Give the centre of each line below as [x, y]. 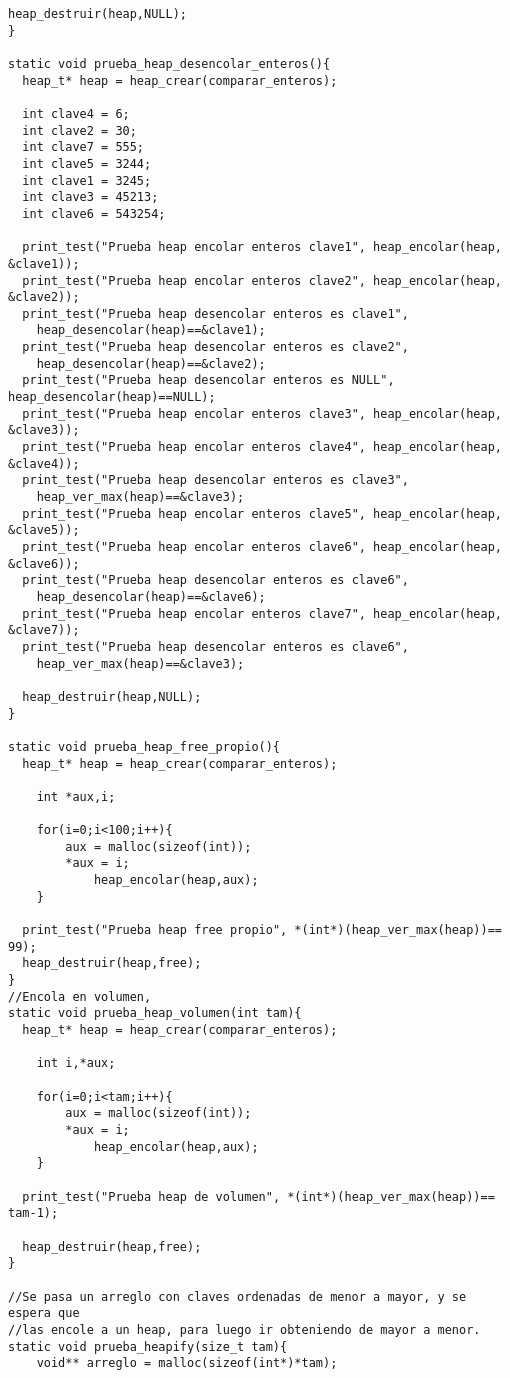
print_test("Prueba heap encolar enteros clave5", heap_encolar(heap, [262, 513]
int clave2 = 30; [79, 130]
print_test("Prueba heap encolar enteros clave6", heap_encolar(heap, [262, 547]
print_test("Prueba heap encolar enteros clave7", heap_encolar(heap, [262, 613]
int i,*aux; [76, 1063]
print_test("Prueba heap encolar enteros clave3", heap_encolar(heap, [262, 413]
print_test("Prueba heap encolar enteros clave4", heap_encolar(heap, [262, 447]
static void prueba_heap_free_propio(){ [144, 746]
